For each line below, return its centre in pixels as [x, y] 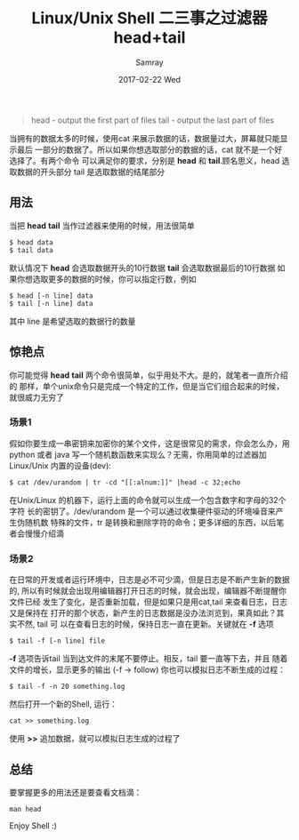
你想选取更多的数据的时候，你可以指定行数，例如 [106, 279]
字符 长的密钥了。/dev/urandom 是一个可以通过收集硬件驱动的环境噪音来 [142, 511]
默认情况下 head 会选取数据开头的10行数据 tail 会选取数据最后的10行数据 [142, 268]
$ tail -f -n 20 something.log [67, 687]
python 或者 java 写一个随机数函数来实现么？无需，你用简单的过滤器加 [138, 454]
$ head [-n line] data [51, 296]
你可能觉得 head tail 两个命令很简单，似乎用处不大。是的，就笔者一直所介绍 [149, 375]
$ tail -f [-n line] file [57, 641]
